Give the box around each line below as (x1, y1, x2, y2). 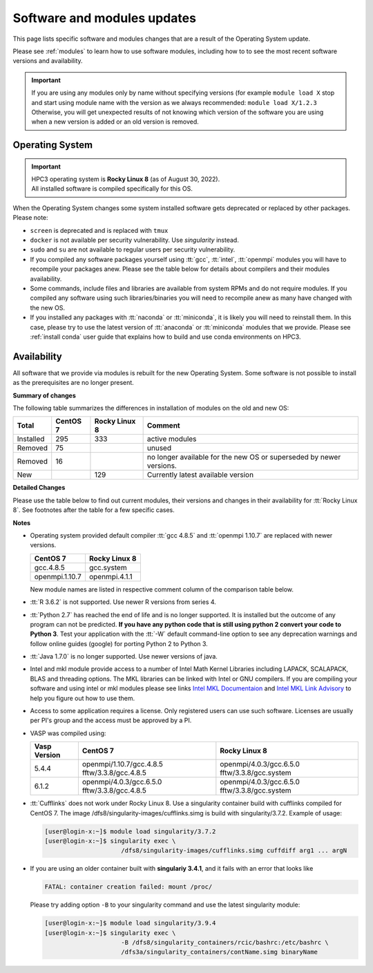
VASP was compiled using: (30, 729, 106, 737)
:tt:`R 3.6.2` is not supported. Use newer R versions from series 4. (30, 598, 217, 606)
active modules (146, 434, 197, 444)
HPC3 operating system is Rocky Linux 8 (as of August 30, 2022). (31, 175, 220, 183)
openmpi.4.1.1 (88, 571, 133, 581)
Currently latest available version (146, 470, 254, 480)
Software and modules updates (12, 10, 197, 26)
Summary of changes (12, 391, 76, 399)
